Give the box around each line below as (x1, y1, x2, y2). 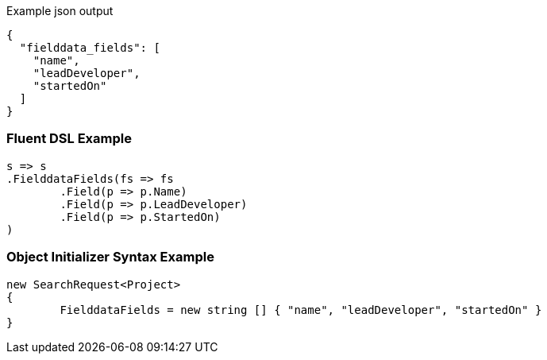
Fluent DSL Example (6, 130, 132, 147)
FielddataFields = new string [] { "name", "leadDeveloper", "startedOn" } (60, 303, 542, 316)
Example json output (6, 4, 114, 17)
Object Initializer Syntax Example (6, 249, 214, 265)
